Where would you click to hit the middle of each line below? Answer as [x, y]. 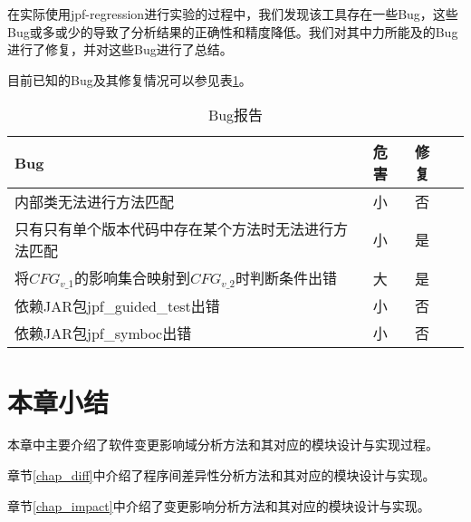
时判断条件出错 [287, 278]
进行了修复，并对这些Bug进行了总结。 [120, 49]
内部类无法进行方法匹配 [95, 202]
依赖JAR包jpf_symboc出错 [103, 333]
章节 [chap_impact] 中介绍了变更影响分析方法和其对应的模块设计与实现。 [219, 505]
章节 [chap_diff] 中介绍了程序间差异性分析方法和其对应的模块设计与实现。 [221, 475]
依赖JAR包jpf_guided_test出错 [117, 306]
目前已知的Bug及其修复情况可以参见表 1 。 [130, 79]
